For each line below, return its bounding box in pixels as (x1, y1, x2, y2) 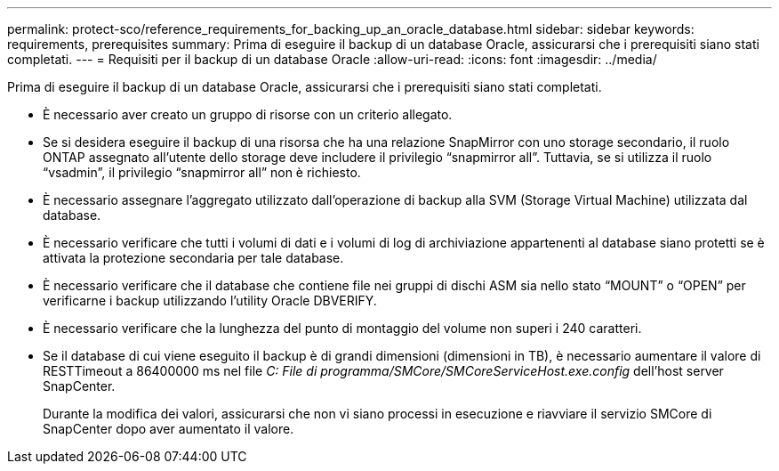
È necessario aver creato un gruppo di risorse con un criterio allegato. (43, 107, 453, 122)
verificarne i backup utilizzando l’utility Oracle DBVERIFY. (43, 293, 377, 308)
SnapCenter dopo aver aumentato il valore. (43, 421, 294, 436)
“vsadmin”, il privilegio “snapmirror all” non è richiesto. (43, 165, 361, 180)
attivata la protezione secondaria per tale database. (43, 250, 344, 265)
